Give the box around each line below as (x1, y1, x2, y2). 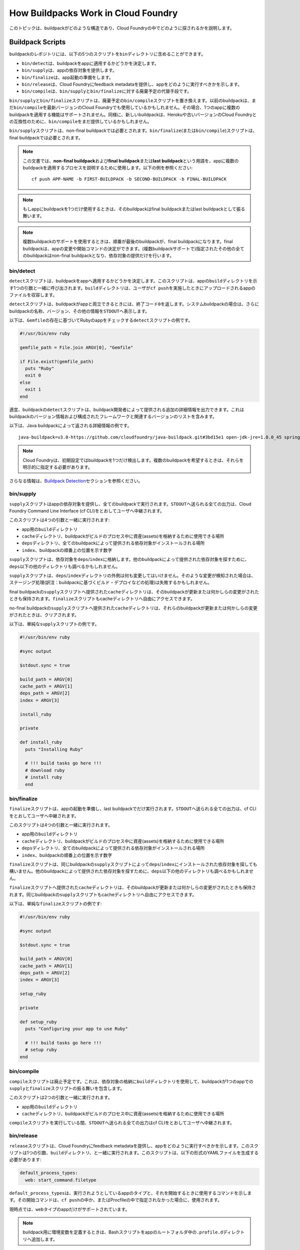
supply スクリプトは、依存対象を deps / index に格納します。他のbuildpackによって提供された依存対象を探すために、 (9, 556, 249, 562)
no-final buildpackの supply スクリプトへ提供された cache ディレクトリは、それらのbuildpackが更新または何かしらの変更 (9, 605, 257, 611)
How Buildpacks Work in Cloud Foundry (9, 7, 178, 18)
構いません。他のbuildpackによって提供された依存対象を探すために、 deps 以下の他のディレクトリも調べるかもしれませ (9, 868, 253, 874)
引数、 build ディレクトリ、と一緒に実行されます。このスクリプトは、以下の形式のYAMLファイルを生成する (37, 1149, 259, 1155)
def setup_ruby (19, 1019, 57, 1024)
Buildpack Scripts (9, 38, 66, 46)
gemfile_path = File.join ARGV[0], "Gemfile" (19, 344, 133, 350)
